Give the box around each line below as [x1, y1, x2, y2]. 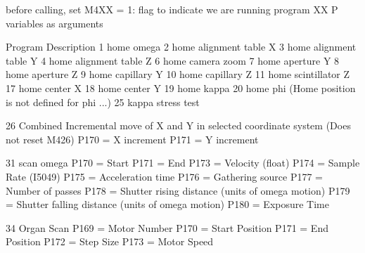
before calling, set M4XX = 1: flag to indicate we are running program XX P [6, 2, 338, 16]
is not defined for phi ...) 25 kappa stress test [6, 94, 200, 109]
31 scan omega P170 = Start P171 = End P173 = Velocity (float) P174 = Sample [6, 155, 360, 170]
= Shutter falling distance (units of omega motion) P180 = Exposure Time [6, 197, 329, 212]
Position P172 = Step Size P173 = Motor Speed [6, 234, 214, 249]
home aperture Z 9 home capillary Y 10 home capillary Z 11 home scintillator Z [6, 67, 350, 82]
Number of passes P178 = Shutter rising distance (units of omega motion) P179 [6, 183, 350, 197]
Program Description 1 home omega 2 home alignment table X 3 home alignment [6, 39, 357, 54]
